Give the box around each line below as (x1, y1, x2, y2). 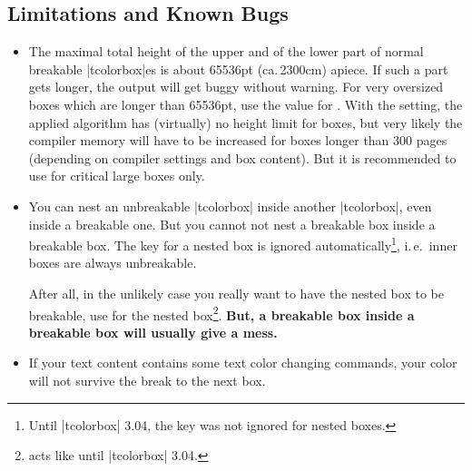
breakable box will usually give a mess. (28, 322, 278, 341)
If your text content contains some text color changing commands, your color (28, 353, 457, 372)
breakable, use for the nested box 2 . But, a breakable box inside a (28, 302, 415, 324)
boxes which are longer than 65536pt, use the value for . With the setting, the (28, 94, 463, 113)
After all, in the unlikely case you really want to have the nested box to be (28, 283, 444, 302)
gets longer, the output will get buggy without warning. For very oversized (28, 77, 444, 96)
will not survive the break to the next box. (28, 371, 266, 390)
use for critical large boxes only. (28, 166, 205, 185)
